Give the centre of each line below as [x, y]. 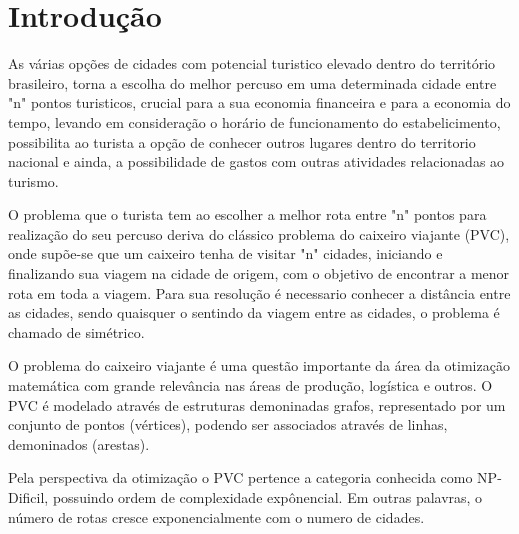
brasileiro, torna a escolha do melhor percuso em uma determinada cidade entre [252, 82]
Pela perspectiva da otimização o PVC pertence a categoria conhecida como [240, 477]
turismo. [33, 180]
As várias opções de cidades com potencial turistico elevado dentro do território [252, 63]
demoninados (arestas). [79, 443]
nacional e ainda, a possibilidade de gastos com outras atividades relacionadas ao [256, 161]
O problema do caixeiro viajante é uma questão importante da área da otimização [259, 365]
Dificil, [28, 497]
